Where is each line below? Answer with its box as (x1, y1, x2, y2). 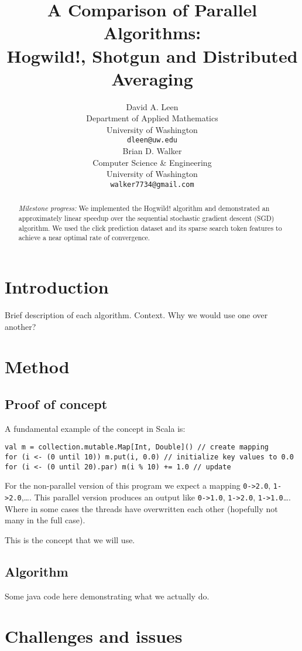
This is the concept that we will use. (5, 533, 135, 546)
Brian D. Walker (122, 145, 182, 157)
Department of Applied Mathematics (86, 112, 218, 124)
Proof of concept (5, 394, 108, 413)
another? (5, 320, 36, 332)
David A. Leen (126, 100, 179, 113)
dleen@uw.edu (127, 136, 177, 145)
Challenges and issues (5, 624, 183, 648)
